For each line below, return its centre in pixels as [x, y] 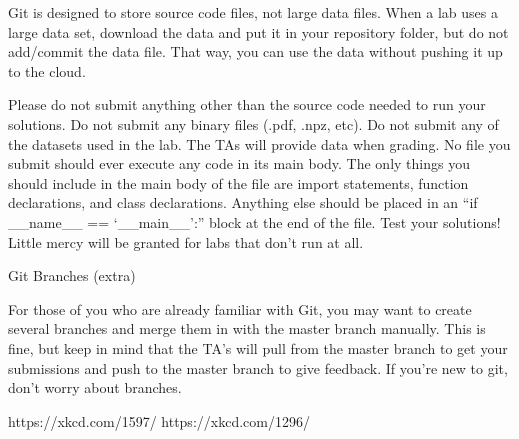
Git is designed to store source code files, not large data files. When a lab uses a [253, 12]
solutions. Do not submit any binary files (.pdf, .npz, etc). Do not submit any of [253, 123]
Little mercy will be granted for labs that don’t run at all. [186, 241]
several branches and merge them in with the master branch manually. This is [247, 328]
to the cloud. [47, 70]
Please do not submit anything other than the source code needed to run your [247, 104]
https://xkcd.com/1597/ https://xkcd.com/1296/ [159, 420]
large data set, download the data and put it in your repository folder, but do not [258, 31]
